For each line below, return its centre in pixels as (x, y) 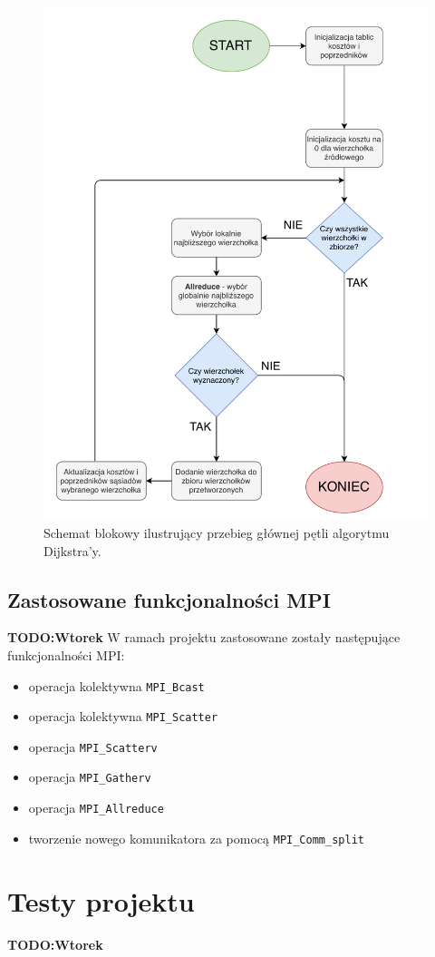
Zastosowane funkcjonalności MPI (169, 599)
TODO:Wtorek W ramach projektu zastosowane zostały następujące (204, 637)
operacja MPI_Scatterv (93, 746)
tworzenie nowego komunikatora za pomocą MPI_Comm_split (196, 838)
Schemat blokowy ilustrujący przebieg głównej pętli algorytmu (217, 532)
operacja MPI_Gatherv (90, 777)
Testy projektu (101, 900)
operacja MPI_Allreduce (96, 808)
